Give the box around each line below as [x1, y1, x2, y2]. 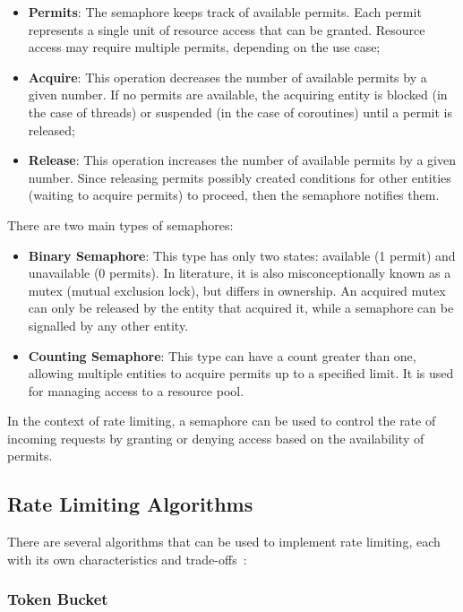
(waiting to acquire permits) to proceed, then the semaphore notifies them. [28, 185, 440, 204]
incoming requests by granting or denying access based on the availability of [7, 428, 424, 447]
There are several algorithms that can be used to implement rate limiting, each [7, 532, 441, 551]
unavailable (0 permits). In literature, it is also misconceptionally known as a [28, 263, 451, 282]
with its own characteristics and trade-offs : [7, 549, 247, 568]
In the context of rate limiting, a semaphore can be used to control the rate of [7, 411, 436, 430]
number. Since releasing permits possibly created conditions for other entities [28, 168, 451, 186]
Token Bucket [7, 588, 108, 610]
